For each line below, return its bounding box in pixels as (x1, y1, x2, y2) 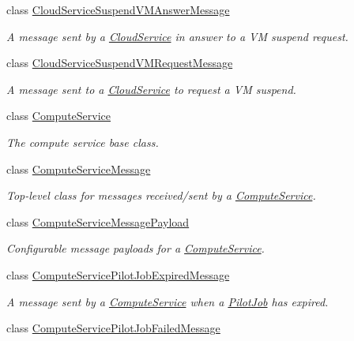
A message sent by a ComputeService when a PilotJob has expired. (6, 293, 329, 309)
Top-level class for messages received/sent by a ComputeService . (6, 187, 316, 204)
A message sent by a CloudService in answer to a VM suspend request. (6, 28, 348, 44)
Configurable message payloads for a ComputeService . (6, 240, 265, 257)
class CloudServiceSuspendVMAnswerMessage (6, 2, 230, 17)
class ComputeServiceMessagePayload (6, 213, 190, 230)
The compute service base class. (6, 133, 159, 150)
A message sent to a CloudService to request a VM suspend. (6, 81, 296, 97)
